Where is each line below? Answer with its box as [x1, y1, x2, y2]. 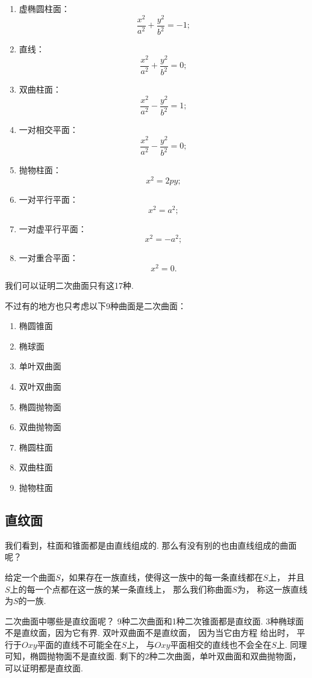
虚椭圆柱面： [19, 2, 70, 14]
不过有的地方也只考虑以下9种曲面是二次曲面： [5, 299, 186, 312]
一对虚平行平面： [19, 222, 87, 235]
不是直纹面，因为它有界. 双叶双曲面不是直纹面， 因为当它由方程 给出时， [5, 626, 294, 639]
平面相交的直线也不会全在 [170, 638, 272, 650]
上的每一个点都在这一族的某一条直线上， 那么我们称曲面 [10, 582, 232, 595]
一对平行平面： [19, 193, 78, 205]
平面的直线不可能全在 [37, 638, 122, 650]
